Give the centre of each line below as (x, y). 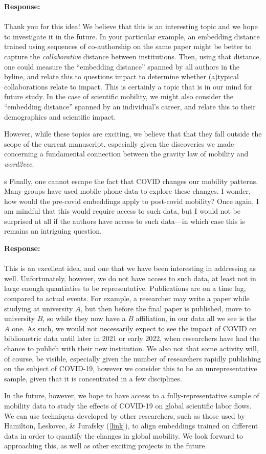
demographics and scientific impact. (60, 116)
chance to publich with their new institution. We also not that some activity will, (131, 348)
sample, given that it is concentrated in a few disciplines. (93, 378)
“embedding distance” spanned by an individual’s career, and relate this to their (130, 106)
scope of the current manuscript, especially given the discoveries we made (119, 143)
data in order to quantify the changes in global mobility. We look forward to (124, 435)
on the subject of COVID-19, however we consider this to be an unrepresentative (131, 368)
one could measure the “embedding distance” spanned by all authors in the (122, 66)
